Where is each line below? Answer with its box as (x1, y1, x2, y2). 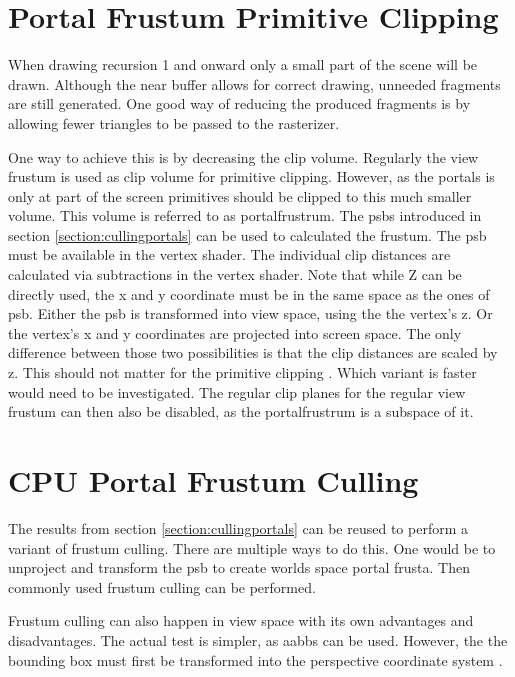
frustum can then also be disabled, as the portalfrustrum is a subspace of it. (8, 401, 474, 422)
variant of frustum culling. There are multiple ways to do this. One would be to (8, 537, 496, 558)
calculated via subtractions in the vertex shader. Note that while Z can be (8, 264, 462, 285)
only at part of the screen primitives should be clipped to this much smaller (8, 185, 472, 206)
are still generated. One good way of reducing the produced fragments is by (8, 93, 471, 114)
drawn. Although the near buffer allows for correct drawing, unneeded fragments (8, 73, 501, 94)
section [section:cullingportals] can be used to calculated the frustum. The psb (8, 224, 487, 245)
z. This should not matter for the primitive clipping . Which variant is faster (8, 362, 477, 383)
